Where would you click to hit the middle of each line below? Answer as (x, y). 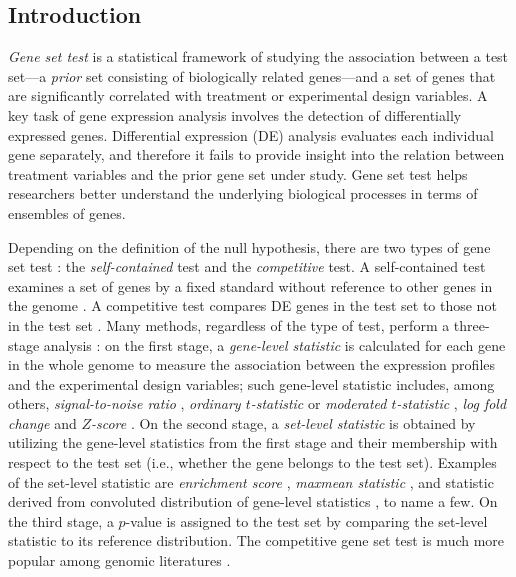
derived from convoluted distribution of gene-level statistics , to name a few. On (253, 501)
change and (42, 422)
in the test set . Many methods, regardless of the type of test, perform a (229, 324)
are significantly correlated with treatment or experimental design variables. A (248, 95)
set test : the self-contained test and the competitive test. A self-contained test (247, 266)
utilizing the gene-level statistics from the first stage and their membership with (253, 442)
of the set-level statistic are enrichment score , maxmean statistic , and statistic (251, 481)
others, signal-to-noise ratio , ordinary (124, 403)
